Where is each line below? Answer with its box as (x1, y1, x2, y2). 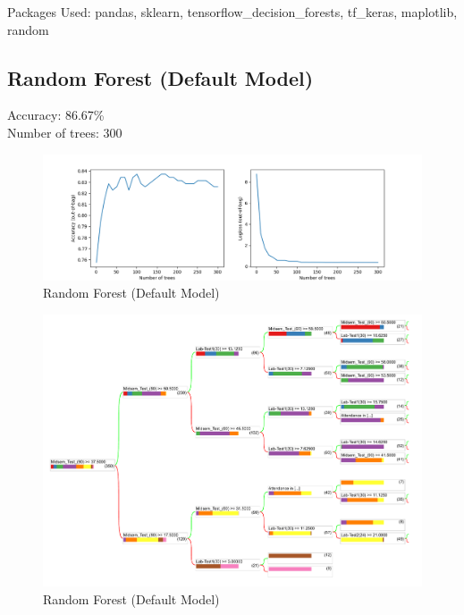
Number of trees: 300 (7, 122, 122, 141)
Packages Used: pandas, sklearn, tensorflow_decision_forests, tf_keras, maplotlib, (7, 3, 458, 21)
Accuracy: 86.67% (7, 105, 105, 124)
